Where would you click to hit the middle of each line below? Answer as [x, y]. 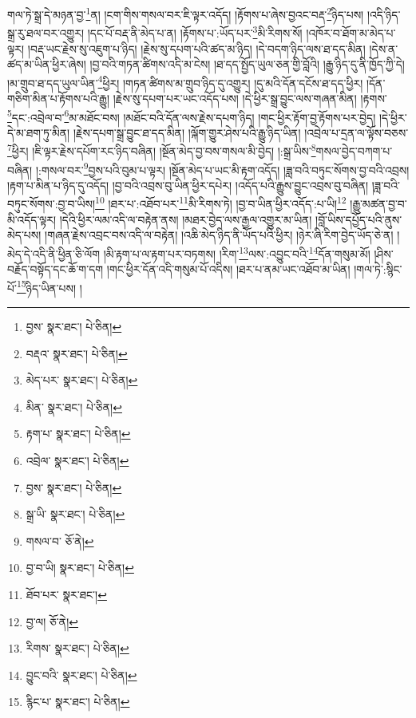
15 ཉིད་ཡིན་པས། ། [49, 286]
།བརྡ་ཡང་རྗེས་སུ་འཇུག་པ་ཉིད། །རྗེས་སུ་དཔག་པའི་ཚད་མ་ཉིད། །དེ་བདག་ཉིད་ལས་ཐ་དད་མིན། [196, 48]
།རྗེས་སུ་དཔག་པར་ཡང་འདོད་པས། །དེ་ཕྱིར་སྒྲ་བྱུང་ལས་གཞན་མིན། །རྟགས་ [250, 98]
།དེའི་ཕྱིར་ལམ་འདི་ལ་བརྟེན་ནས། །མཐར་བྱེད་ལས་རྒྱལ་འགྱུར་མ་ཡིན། [186, 219]
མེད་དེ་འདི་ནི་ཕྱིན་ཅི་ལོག [54, 253]
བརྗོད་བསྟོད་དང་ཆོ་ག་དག [55, 269]
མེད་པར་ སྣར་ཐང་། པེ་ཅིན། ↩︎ [82, 380]
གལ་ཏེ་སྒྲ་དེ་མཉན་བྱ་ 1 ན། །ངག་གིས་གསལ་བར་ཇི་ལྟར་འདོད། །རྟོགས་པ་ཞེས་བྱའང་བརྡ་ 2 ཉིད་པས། [186, 13]
